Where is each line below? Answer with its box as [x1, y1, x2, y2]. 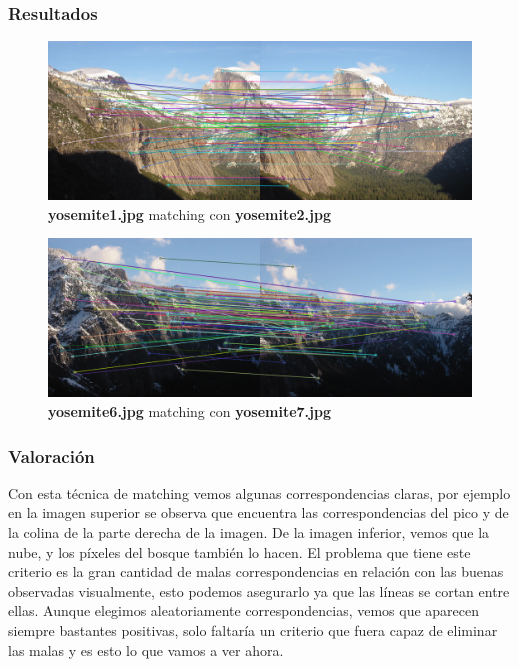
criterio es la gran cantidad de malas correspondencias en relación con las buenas [8, 561, 504, 582]
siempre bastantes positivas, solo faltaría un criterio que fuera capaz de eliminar [8, 619, 498, 640]
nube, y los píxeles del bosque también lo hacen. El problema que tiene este [8, 541, 471, 562]
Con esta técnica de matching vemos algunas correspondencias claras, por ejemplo [8, 482, 511, 503]
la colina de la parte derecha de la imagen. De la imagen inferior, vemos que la [8, 522, 490, 542]
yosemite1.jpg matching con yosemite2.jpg [48, 203, 331, 224]
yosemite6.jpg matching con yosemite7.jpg [48, 401, 331, 421]
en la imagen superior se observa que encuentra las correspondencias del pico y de [8, 502, 509, 523]
